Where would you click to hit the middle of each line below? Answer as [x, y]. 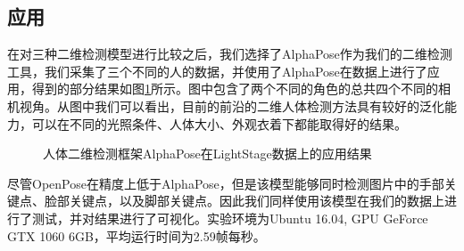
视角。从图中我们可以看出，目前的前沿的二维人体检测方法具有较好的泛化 [232, 105]
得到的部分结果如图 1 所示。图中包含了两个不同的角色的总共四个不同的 [235, 89]
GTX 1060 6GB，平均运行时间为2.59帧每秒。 [137, 235]
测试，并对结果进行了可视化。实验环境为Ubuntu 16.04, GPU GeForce [230, 218]
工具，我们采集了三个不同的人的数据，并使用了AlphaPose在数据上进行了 [217, 71]
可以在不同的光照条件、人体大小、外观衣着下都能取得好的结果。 [219, 123]
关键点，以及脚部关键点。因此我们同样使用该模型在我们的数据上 [257, 201]
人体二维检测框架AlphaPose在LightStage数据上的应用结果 [207, 154]
